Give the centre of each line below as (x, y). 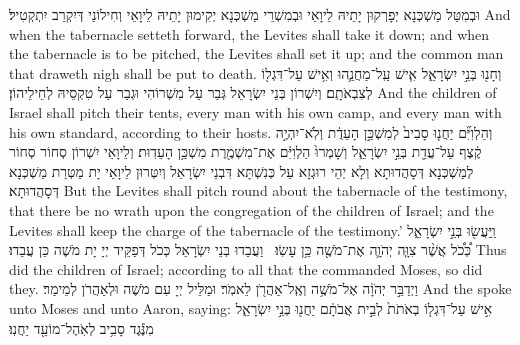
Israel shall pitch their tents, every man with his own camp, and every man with (255, 111)
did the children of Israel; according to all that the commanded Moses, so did (246, 268)
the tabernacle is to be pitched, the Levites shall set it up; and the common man (256, 53)
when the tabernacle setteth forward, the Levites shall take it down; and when (249, 33)
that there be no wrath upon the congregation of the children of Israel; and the (251, 209)
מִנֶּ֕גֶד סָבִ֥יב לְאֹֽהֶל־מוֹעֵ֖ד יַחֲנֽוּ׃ (81, 327)
